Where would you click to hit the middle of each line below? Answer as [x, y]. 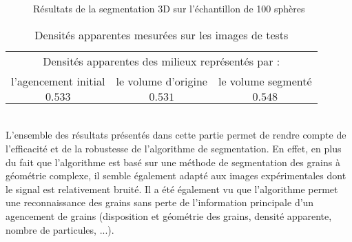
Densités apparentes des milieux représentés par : [162, 61]
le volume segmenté [265, 81]
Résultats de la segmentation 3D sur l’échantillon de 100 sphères [169, 9]
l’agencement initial [58, 81]
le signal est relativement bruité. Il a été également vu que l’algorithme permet [172, 189]
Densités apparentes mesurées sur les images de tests [162, 34]
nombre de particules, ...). [60, 229]
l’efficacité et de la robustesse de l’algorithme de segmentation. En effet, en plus [174, 148]
